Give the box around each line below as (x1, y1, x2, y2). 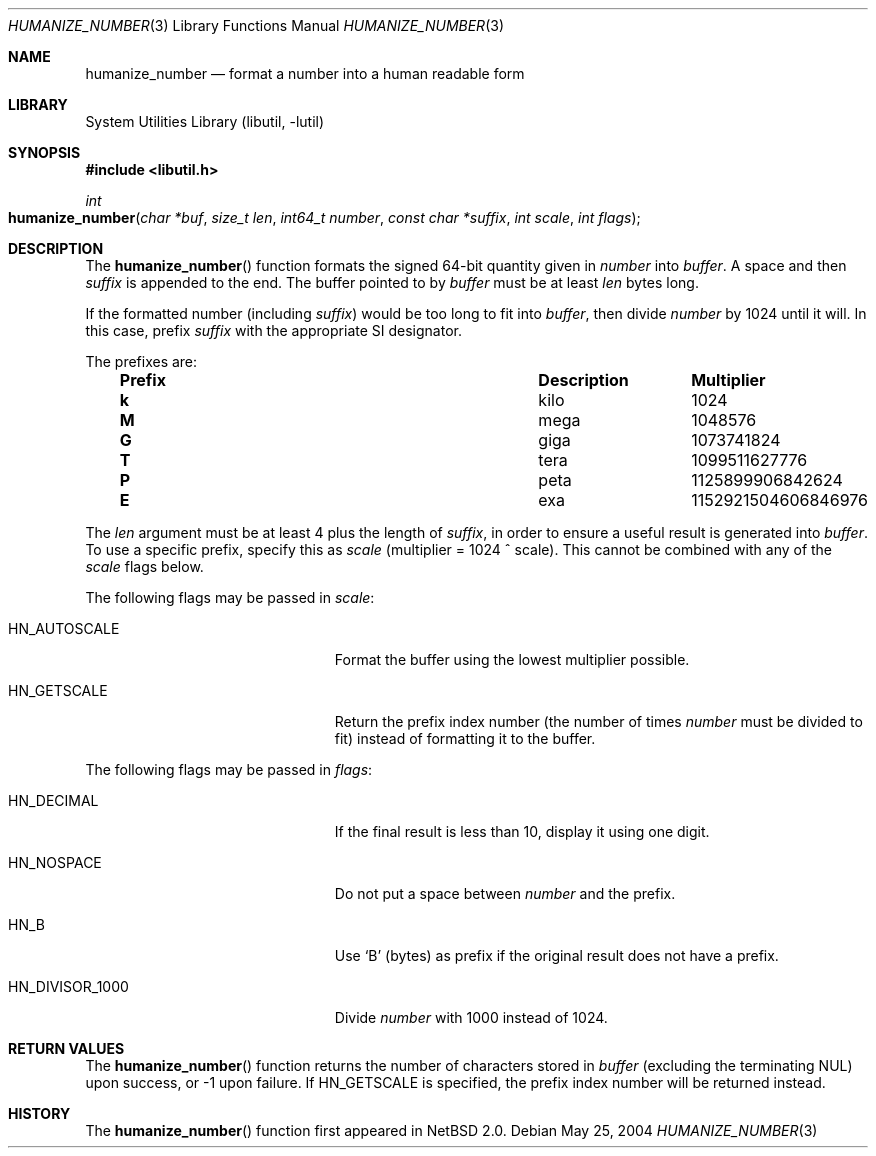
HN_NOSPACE (8, 854, 102, 871)
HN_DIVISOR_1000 (8, 978, 129, 995)
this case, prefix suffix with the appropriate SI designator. (85, 322, 462, 339)
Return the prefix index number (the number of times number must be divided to (334, 713, 863, 730)
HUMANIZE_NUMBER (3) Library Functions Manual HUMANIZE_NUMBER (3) (8, 17, 504, 34)
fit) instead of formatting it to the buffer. (334, 730, 596, 747)
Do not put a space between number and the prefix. (334, 885, 676, 902)
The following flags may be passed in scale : (85, 589, 375, 606)
